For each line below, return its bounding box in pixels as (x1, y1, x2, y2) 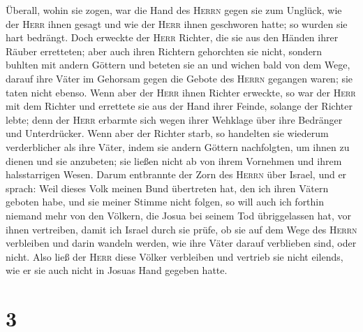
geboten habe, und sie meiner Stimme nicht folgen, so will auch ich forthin (6, 194, 325, 209)
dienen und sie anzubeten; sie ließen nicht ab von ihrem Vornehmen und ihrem (6, 153, 342, 168)
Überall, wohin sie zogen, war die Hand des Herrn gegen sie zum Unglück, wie (6, 3, 342, 17)
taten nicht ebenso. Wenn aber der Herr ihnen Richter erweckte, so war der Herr (6, 85, 356, 99)
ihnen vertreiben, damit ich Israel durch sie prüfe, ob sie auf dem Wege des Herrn (6, 222, 357, 236)
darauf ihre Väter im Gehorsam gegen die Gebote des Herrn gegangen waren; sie (6, 71, 353, 85)
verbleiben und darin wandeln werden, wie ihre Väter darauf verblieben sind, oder (6, 236, 357, 250)
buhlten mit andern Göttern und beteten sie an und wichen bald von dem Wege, (6, 57, 350, 72)
